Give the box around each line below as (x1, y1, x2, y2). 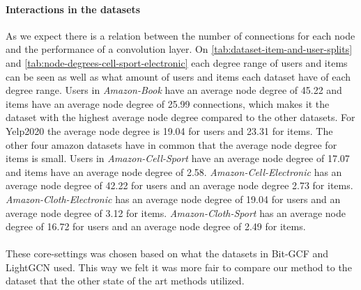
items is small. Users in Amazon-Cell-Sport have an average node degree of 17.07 (6, 151, 350, 166)
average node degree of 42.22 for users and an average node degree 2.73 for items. (6, 178, 353, 193)
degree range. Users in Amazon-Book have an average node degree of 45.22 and (6, 83, 342, 97)
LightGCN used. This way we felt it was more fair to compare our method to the (6, 259, 352, 274)
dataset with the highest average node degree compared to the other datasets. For (6, 110, 355, 124)
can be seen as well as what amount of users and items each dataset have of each (6, 69, 351, 83)
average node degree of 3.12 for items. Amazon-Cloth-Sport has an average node (6, 205, 346, 220)
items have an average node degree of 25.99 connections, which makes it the (6, 96, 330, 111)
